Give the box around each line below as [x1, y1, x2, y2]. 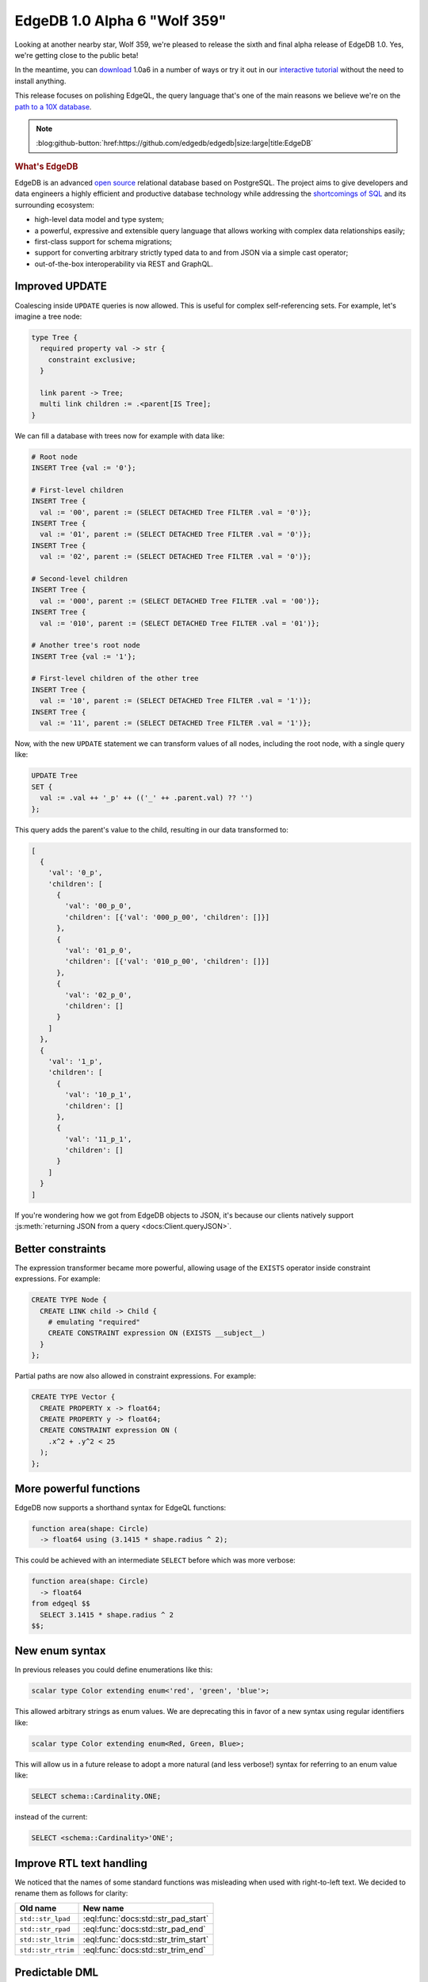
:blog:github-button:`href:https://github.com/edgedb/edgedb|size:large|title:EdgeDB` [36, 139, 313, 148]
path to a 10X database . [14, 101, 92, 111]
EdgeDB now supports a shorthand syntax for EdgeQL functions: [14, 1503, 227, 1513]
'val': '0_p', [48, 868, 103, 878]
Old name [19, 1903, 57, 1914]
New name [82, 1903, 124, 1914]
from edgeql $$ [31, 1599, 90, 1609]
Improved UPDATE [14, 280, 107, 293]
